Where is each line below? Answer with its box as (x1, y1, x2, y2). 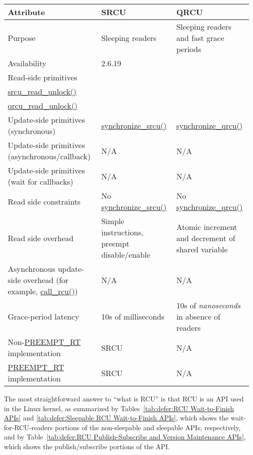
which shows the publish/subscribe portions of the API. (4, 441, 170, 451)
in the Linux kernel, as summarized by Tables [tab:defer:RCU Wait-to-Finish (4, 403, 234, 413)
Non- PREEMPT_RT (8, 336, 81, 347)
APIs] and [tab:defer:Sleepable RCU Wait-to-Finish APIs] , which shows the (4, 413, 229, 423)
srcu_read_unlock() (8, 86, 77, 97)
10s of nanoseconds (176, 300, 241, 311)
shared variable (176, 243, 228, 255)
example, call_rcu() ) (8, 285, 78, 297)
